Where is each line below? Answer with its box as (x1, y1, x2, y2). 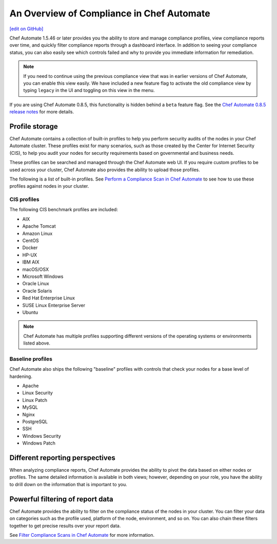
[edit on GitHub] (9, 26, 44, 32)
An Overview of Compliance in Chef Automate (9, 8, 210, 19)
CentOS (22, 237, 39, 244)
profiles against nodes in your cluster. (9, 183, 89, 189)
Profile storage (9, 122, 58, 131)
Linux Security (22, 390, 53, 396)
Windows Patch (22, 440, 56, 446)
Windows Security (22, 433, 61, 439)
